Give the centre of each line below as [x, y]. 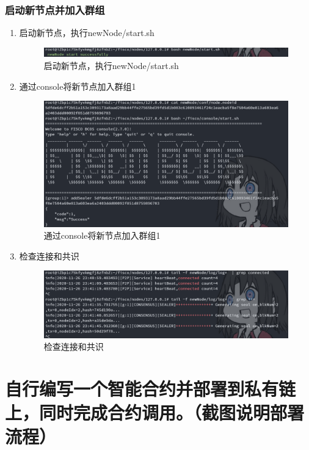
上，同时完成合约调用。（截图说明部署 [155, 412]
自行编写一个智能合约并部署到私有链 [151, 388]
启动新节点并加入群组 [55, 9]
